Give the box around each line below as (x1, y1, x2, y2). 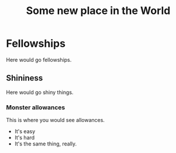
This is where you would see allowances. (6, 117, 105, 124)
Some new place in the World (26, 4, 171, 18)
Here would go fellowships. (6, 56, 72, 63)
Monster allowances (6, 103, 65, 112)
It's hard (14, 134, 35, 141)
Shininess (6, 73, 43, 83)
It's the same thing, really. (14, 140, 77, 147)
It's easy (14, 128, 36, 135)
